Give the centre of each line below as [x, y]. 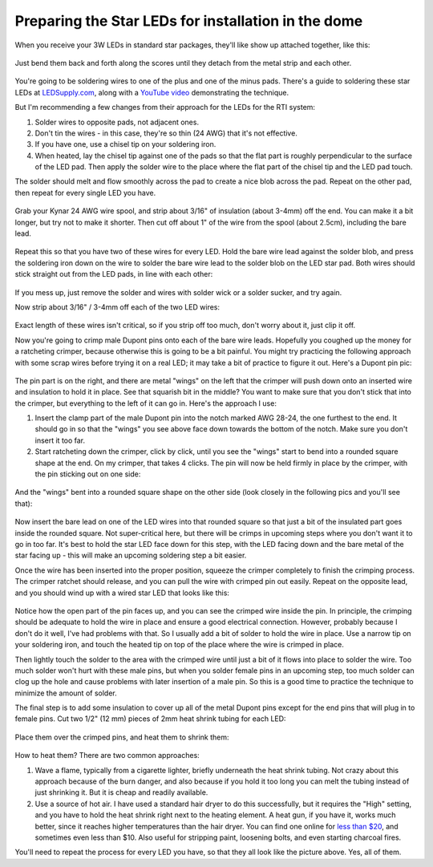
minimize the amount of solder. [66, 693]
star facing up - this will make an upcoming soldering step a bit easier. [131, 555]
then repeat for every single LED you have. [85, 192]
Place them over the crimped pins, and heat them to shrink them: [122, 737]
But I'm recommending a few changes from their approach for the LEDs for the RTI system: [165, 107]
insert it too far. [60, 440]
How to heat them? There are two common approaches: [107, 756]
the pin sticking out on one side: [88, 474]
